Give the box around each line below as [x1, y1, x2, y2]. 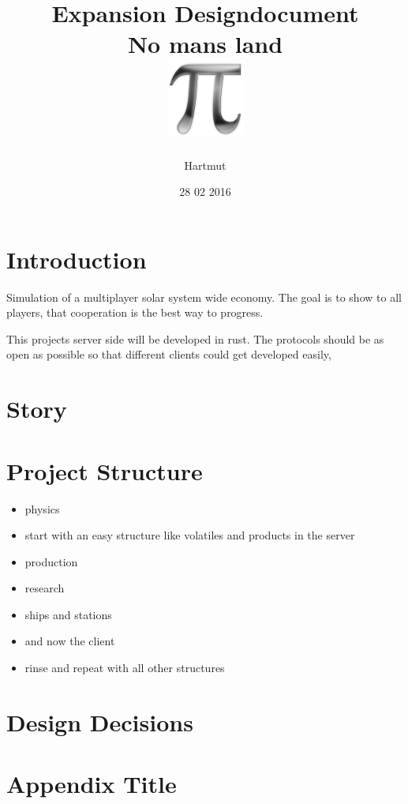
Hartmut [184, 156, 226, 173]
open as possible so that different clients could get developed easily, [6, 346, 331, 363]
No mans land [127, 28, 283, 60]
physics [24, 500, 60, 517]
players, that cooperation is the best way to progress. [6, 304, 264, 321]
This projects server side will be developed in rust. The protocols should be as [6, 330, 384, 347]
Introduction [6, 242, 147, 275]
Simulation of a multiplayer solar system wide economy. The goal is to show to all [6, 288, 402, 305]
